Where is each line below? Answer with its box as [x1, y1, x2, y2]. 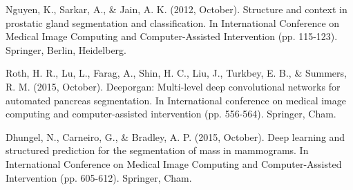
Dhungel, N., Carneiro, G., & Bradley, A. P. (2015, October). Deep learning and [6, 129, 345, 144]
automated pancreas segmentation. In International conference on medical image [6, 93, 346, 107]
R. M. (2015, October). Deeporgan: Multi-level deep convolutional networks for [6, 79, 341, 93]
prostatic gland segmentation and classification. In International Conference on [6, 15, 340, 30]
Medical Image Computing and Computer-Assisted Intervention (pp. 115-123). [6, 29, 338, 44]
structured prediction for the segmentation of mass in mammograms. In [6, 143, 309, 158]
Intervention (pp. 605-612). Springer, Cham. [6, 170, 192, 184]
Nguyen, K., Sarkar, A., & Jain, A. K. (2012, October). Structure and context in [6, 2, 347, 16]
